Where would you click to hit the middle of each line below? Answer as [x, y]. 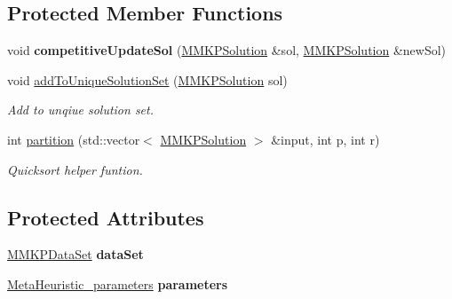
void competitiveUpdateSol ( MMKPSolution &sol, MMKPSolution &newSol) [227, 50]
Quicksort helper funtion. [75, 169]
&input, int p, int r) [325, 139]
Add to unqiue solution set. [80, 110]
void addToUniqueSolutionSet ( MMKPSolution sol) [147, 79]
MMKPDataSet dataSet [75, 254]
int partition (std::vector [74, 139]
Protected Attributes [106, 217]
